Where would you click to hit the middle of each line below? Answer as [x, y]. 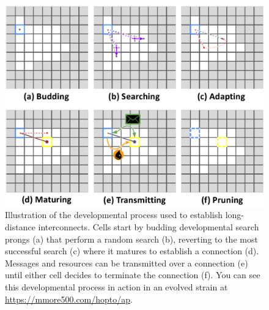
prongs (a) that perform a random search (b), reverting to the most [131, 239]
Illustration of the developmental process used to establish [114, 215]
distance [20, 226]
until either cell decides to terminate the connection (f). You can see [133, 275]
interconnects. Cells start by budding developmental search [149, 226]
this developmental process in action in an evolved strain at [116, 286]
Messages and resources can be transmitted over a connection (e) [127, 263]
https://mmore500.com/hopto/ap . [69, 299]
